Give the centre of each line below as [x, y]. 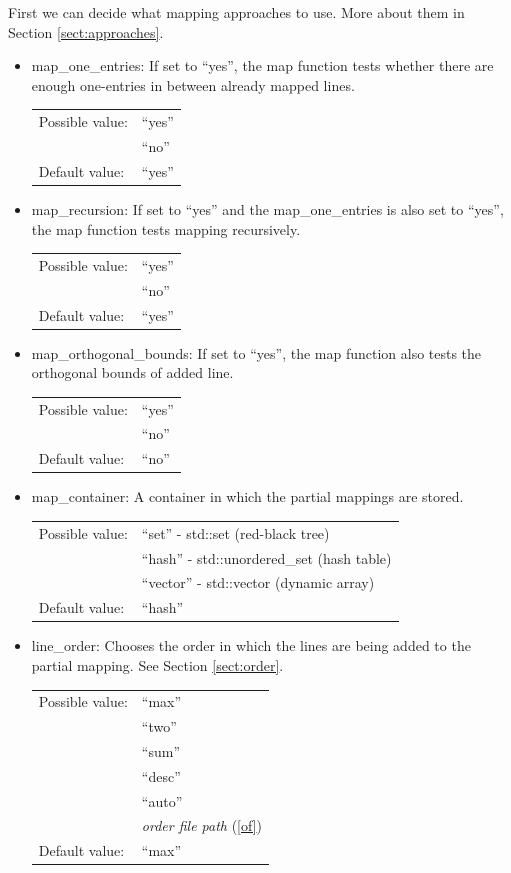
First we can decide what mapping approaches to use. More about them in [236, 12]
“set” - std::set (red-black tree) [235, 532]
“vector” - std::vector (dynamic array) [258, 582]
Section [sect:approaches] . [86, 31]
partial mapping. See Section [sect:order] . [157, 664]
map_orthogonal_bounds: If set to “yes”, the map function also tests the [256, 352]
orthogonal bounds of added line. [132, 372]
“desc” [161, 775]
